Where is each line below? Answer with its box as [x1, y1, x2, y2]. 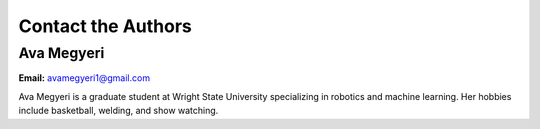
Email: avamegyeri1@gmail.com [18, 72, 150, 84]
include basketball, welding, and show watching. [18, 105, 219, 117]
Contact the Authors [18, 15, 192, 37]
